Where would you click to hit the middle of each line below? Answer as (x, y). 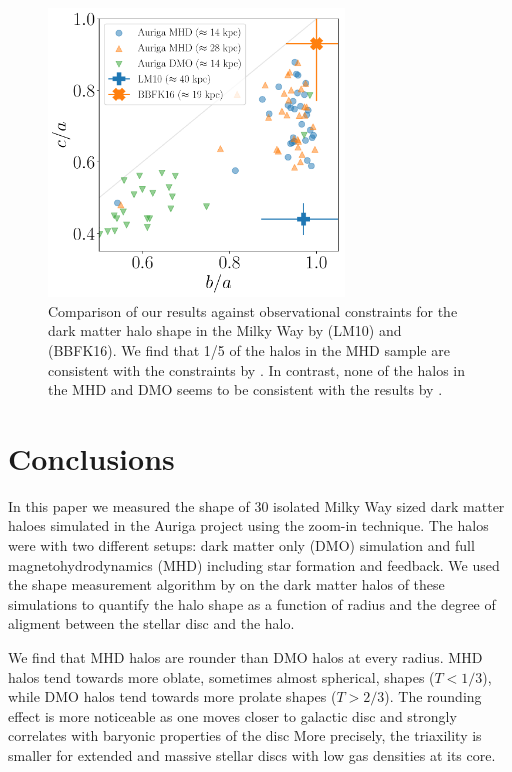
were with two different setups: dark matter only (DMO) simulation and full (241, 545)
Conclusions (91, 457)
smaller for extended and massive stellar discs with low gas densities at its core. (252, 754)
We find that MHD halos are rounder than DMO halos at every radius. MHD (245, 657)
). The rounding (433, 696)
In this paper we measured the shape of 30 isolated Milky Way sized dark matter (256, 505)
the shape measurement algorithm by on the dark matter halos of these (226, 584)
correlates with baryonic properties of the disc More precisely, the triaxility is (245, 735)
